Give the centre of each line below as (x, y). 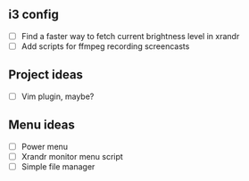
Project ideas (46, 75)
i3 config (34, 15)
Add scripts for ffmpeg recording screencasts (105, 46)
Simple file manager (58, 166)
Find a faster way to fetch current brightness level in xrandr (130, 36)
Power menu (45, 146)
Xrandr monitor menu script (72, 156)
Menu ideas (41, 125)
